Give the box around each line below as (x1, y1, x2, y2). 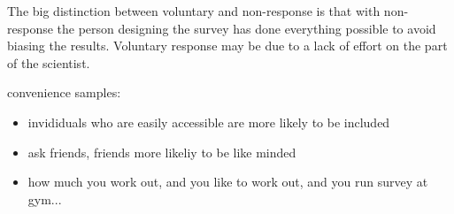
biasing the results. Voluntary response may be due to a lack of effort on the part (7, 36, 448, 55)
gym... (27, 189, 62, 208)
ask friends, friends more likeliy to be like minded (27, 142, 296, 161)
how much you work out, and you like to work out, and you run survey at (27, 172, 428, 191)
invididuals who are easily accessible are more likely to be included (27, 112, 390, 131)
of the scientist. (7, 53, 90, 72)
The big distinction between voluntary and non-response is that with (7, 2, 381, 19)
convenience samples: (7, 83, 121, 102)
